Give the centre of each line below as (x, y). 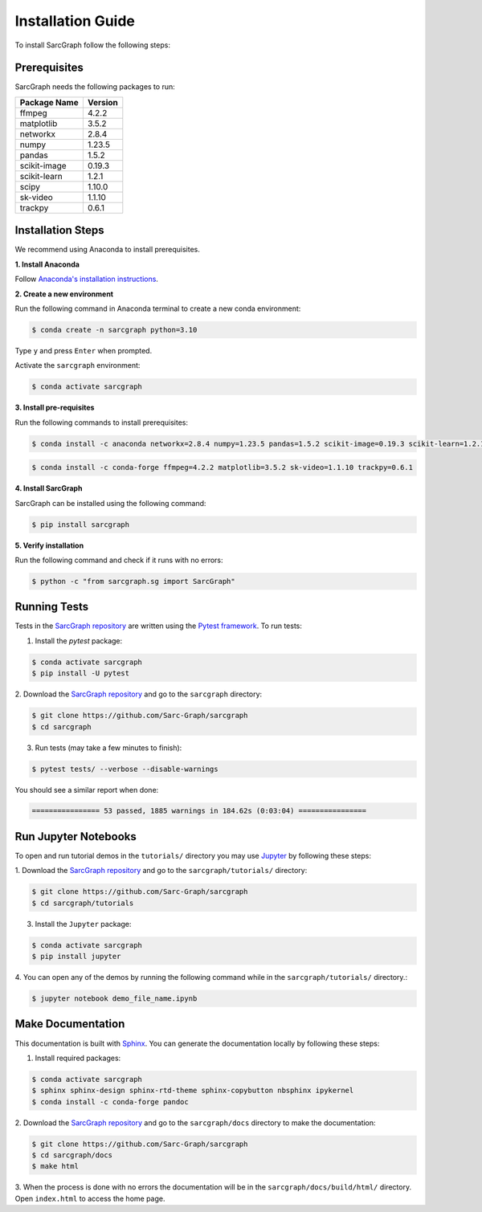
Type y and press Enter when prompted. (84, 350)
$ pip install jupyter (76, 957)
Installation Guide (75, 21)
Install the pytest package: (79, 641)
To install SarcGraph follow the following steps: (92, 45)
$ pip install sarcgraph (81, 524)
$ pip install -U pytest (81, 673)
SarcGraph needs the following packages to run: (95, 87)
